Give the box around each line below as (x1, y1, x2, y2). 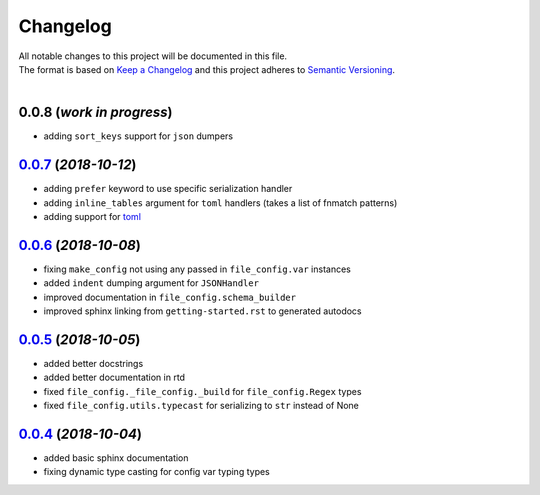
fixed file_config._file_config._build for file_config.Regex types (43, 385, 362, 397)
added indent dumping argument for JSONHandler (43, 277, 260, 289)
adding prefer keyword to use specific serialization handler (43, 183, 293, 195)
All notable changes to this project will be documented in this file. (18, 50, 288, 62)
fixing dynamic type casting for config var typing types (43, 466, 270, 478)
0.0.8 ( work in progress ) (18, 104, 174, 121)
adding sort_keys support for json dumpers (43, 130, 234, 142)
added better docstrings (43, 357, 144, 369)
